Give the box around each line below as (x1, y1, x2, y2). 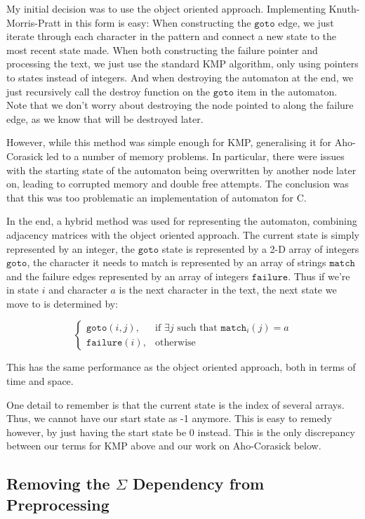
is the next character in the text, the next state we (119, 282, 337, 297)
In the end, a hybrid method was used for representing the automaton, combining (6, 213, 357, 228)
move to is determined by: (6, 296, 119, 310)
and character (48, 282, 107, 297)
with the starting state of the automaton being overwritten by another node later (6, 162, 357, 177)
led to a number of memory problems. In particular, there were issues (46, 148, 345, 163)
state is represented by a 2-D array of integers (161, 241, 359, 256)
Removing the (6, 473, 110, 494)
